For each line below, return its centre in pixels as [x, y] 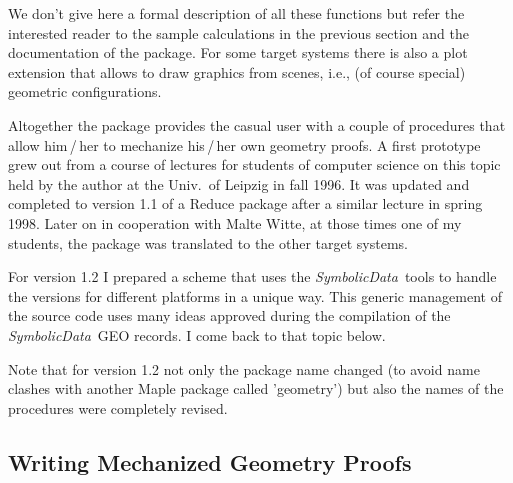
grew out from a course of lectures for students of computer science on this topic [254, 164]
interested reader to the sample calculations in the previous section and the [238, 32]
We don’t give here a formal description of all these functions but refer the [236, 13]
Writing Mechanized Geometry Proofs [210, 461]
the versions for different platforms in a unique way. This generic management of [255, 295]
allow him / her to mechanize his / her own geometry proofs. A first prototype [244, 144]
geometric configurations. [85, 91]
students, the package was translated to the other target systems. [208, 242]
